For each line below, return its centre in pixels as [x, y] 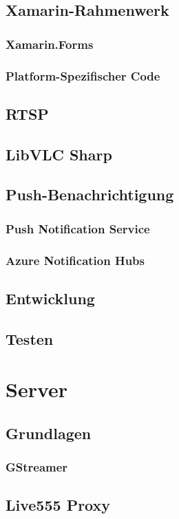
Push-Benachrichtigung [90, 194]
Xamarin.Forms [50, 44]
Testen [30, 338]
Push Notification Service [78, 228]
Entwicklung [50, 298]
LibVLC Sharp [59, 154]
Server [37, 389]
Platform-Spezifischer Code [83, 75]
